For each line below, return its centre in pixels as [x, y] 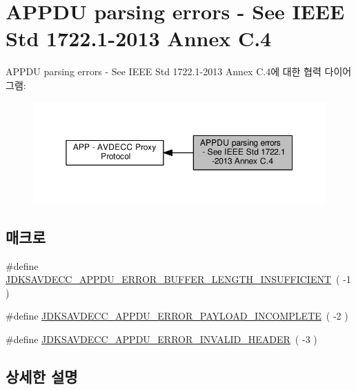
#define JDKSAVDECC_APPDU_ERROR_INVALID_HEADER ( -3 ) [161, 339]
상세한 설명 [42, 376]
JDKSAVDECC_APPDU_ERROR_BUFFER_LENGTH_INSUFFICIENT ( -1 [178, 279]
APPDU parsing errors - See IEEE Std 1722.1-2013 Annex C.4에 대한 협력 [164, 71]
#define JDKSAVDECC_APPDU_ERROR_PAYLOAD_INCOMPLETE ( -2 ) [177, 316]
